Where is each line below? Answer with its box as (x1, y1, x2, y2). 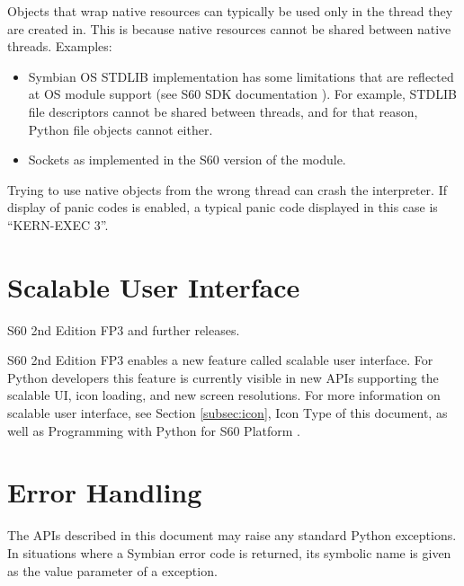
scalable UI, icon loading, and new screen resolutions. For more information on (7, 386, 441, 404)
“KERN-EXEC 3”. (7, 215, 109, 234)
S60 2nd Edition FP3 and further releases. (7, 320, 240, 339)
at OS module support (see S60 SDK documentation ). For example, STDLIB (28, 84, 457, 103)
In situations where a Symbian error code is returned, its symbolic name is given (7, 543, 451, 562)
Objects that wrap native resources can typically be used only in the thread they (7, 2, 453, 20)
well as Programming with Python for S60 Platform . (7, 421, 300, 439)
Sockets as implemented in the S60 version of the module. (28, 150, 346, 169)
